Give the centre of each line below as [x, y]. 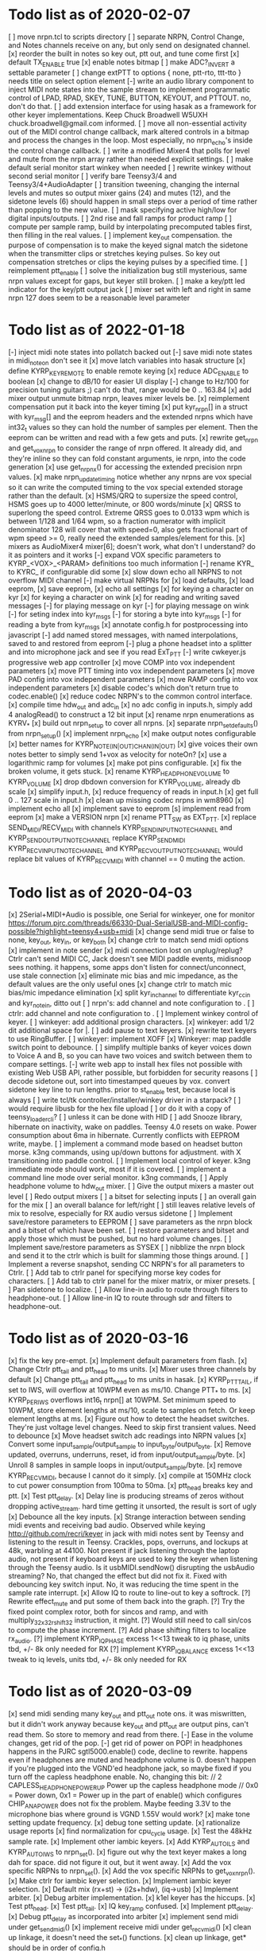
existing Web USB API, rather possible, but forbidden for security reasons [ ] [133, 1073]
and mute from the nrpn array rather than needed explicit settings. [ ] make [131, 159]
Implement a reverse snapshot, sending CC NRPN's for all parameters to [126, 1264]
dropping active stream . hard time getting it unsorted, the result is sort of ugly [132, 1507]
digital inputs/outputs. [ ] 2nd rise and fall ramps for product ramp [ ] [120, 218]
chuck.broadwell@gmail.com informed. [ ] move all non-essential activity [128, 123]
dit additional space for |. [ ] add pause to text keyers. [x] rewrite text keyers [133, 1030]
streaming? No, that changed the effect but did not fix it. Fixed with [118, 1575]
